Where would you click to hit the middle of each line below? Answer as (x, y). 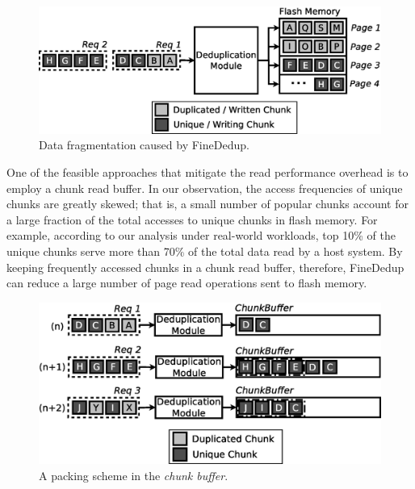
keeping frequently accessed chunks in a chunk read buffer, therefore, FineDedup (205, 267)
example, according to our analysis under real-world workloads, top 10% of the (201, 235)
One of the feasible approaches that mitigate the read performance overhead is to (207, 171)
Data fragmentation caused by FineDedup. (144, 145)
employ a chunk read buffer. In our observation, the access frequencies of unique (205, 188)
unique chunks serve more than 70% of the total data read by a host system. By (205, 251)
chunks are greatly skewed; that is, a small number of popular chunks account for (207, 204)
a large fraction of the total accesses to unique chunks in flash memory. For (192, 219)
